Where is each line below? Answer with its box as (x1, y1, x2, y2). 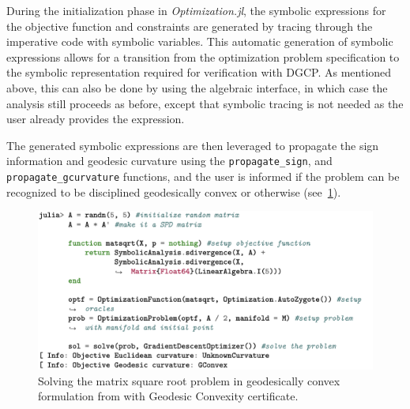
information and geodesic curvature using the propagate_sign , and (6, 152, 333, 169)
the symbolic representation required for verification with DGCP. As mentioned (6, 64, 392, 81)
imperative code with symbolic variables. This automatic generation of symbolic (6, 33, 393, 50)
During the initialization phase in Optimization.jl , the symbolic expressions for (6, 2, 386, 18)
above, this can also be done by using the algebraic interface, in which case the (6, 79, 388, 96)
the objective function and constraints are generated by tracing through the (6, 17, 373, 34)
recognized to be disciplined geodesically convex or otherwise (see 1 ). (6, 183, 341, 200)
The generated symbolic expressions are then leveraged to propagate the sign (6, 137, 379, 153)
